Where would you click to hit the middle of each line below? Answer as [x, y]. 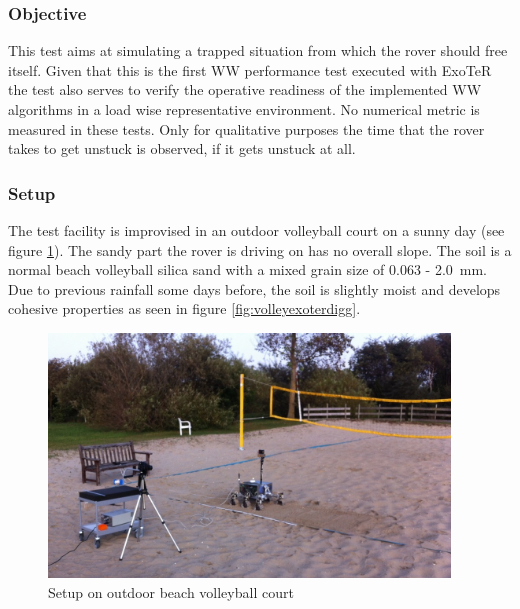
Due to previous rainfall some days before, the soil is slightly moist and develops [254, 288]
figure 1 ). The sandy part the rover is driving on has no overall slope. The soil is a [260, 249]
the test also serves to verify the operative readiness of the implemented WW [245, 89]
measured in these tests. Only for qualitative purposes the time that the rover [246, 128]
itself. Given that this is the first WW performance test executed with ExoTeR [250, 69]
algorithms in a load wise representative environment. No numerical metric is [244, 109]
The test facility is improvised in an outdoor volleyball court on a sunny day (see [256, 230]
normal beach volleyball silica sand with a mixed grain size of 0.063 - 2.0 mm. [248, 269]
